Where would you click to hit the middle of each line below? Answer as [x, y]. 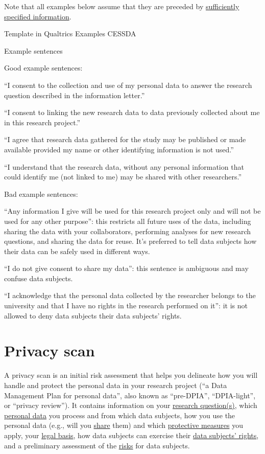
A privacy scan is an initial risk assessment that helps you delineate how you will [131, 375]
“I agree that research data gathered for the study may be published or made [125, 139]
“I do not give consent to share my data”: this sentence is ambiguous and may [126, 268]
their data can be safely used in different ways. [77, 251]
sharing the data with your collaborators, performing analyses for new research [127, 231]
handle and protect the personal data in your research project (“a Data [116, 385]
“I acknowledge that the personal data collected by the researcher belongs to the [130, 295]
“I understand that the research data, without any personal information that [124, 166]
